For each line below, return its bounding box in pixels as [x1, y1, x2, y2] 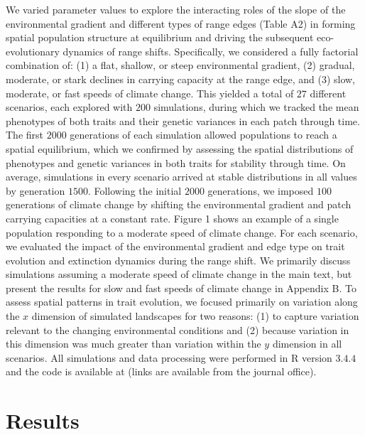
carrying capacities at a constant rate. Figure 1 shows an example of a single [6, 210, 339, 225]
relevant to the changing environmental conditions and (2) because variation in [6, 322, 349, 337]
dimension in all [272, 336, 342, 351]
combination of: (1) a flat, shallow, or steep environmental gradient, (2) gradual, [6, 58, 355, 72]
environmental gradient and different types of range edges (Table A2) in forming [6, 16, 356, 31]
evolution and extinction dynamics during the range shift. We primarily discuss [6, 252, 351, 267]
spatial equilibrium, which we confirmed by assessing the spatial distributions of [6, 141, 354, 156]
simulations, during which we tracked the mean [153, 100, 359, 114]
